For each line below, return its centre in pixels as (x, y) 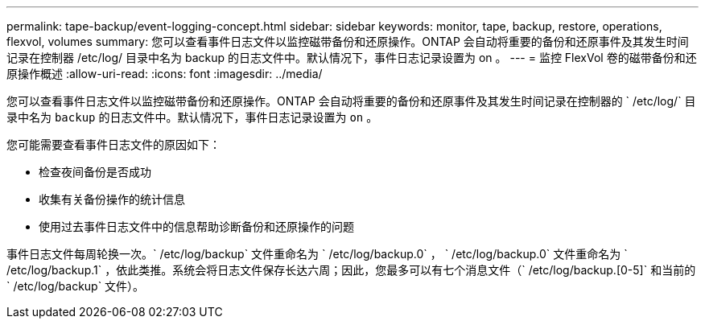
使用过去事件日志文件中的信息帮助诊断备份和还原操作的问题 (196, 226)
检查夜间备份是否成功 (95, 172)
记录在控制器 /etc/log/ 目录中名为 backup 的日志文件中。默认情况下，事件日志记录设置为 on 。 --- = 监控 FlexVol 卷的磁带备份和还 (352, 58)
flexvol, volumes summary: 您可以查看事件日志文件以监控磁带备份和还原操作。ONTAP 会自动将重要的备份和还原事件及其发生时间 (348, 41)
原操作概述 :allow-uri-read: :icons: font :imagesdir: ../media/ (165, 74)
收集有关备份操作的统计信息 (112, 199)
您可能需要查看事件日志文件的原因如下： (113, 144)
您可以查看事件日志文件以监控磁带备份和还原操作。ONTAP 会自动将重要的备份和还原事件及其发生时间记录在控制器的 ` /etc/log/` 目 (351, 101)
